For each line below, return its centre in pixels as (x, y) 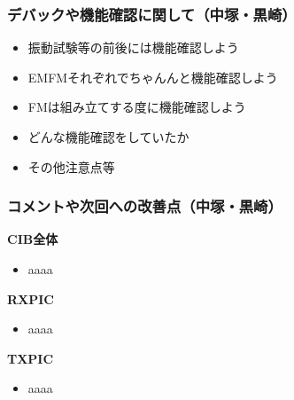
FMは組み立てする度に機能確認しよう (137, 107)
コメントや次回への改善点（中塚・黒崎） (145, 206)
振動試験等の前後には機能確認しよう (133, 47)
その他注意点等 (71, 166)
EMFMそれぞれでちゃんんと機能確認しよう (153, 77)
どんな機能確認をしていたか (108, 137)
